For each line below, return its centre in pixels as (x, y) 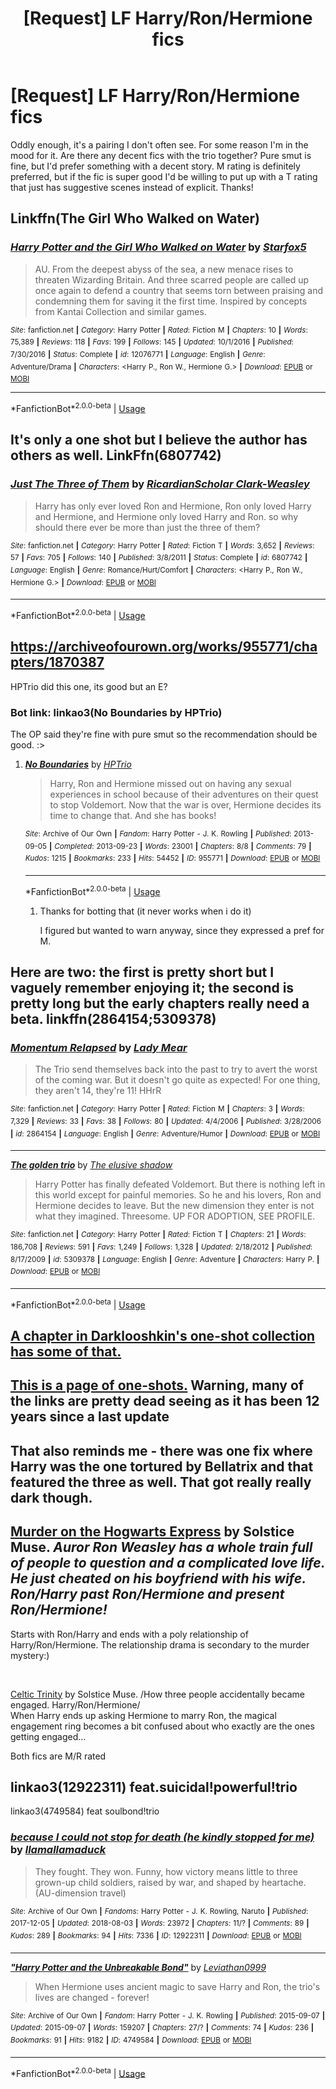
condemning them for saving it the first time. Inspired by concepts (171, 301)
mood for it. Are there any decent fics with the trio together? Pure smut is (161, 155)
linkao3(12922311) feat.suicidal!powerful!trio (154, 1787)
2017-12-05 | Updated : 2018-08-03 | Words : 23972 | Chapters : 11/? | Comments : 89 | (160, 1923)
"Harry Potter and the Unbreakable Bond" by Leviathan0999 (138, 1967)
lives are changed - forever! (92, 1997)
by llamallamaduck (58, 1850)
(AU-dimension (66, 1893)
